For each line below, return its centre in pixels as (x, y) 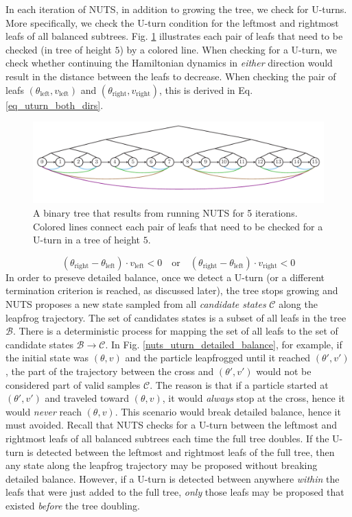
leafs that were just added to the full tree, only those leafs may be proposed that (175, 492)
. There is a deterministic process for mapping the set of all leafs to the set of (175, 331)
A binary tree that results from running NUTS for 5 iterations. (165, 213)
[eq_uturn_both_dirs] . (55, 105)
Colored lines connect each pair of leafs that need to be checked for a (178, 226)
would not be (284, 371)
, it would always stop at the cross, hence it (254, 398)
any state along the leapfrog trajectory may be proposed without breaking (162, 465)
